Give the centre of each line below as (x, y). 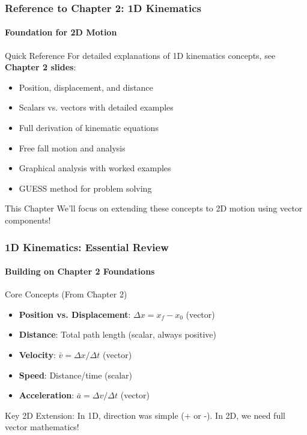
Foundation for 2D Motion (61, 32)
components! (28, 220)
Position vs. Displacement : (75, 314)
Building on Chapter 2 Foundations (80, 271)
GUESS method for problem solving (85, 188)
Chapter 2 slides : (41, 67)
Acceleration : (47, 395)
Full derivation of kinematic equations (89, 128)
